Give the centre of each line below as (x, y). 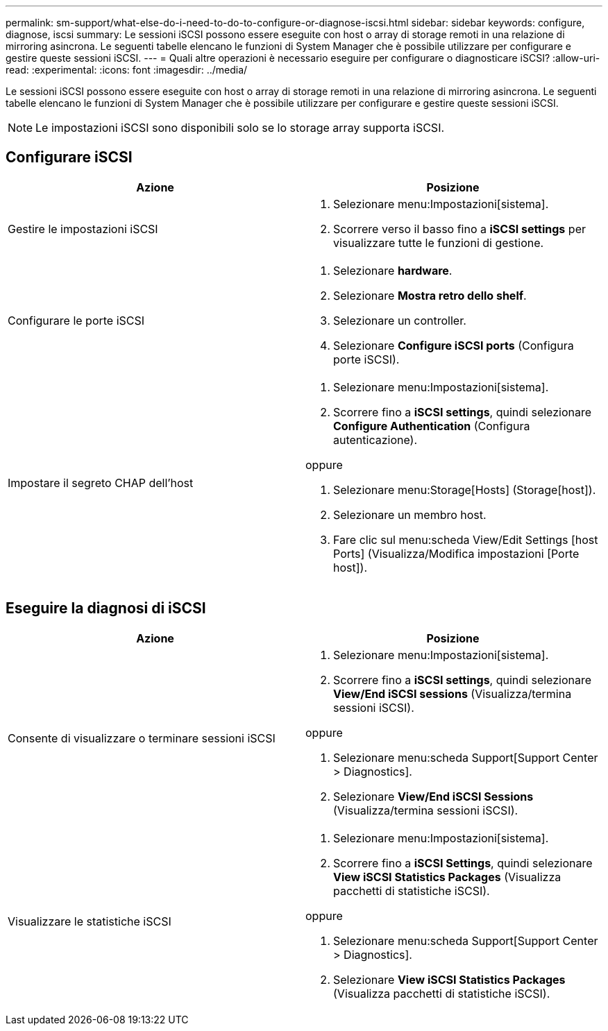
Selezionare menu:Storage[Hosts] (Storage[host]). (465, 489)
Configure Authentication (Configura (432, 426)
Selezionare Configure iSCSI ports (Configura (454, 345)
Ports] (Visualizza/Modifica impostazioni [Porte (456, 553)
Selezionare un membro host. (410, 514)
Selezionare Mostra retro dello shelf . (430, 295)
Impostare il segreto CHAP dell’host (101, 483)
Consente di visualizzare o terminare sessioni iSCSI (142, 738)
